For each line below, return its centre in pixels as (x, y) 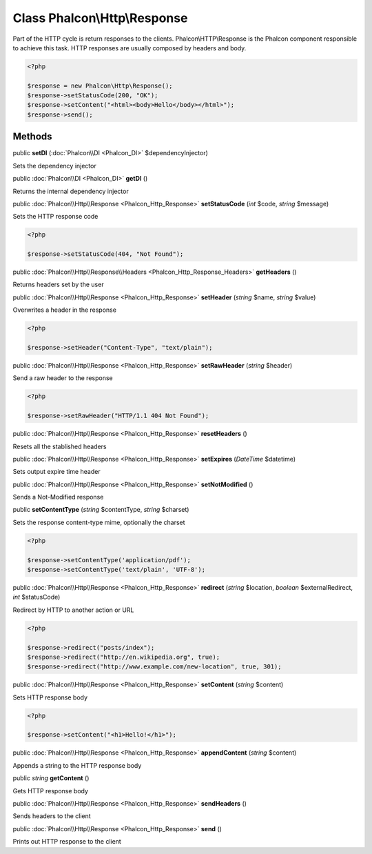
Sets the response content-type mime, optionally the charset (99, 522)
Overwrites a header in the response (65, 310)
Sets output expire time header (56, 472)
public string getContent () (51, 778)
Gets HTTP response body (51, 791)
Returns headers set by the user (58, 285)
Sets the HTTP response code (55, 217)
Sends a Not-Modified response (58, 497)
